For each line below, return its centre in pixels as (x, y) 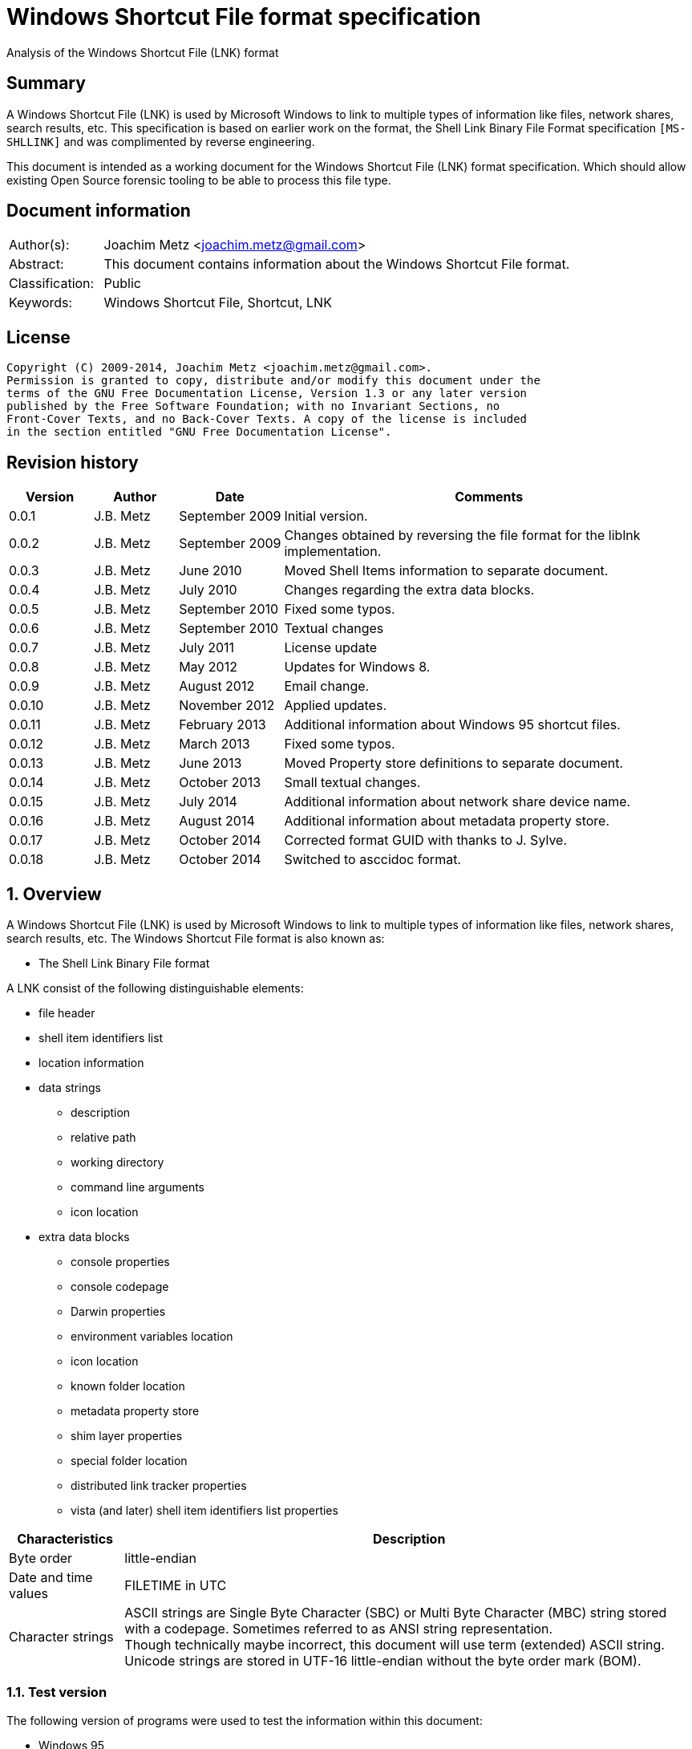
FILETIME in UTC (176, 1585)
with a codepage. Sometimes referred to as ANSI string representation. (339, 1628)
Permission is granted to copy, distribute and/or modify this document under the (273, 381)
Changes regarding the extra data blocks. (409, 590)
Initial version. (326, 516)
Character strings (61, 1636)
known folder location (128, 1386)
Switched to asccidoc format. (372, 860)
